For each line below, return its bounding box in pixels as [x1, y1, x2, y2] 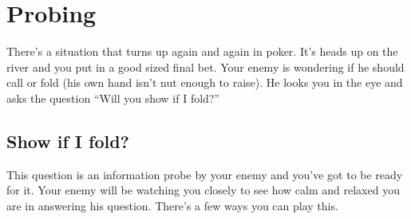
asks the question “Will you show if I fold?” [6, 89, 220, 106]
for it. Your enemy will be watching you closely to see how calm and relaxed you [6, 182, 400, 198]
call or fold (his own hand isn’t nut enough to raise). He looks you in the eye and [6, 74, 403, 91]
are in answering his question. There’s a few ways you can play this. [6, 197, 338, 213]
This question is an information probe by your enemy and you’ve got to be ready [6, 166, 403, 182]
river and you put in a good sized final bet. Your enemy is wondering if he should [6, 58, 405, 75]
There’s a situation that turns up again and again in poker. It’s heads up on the [6, 43, 398, 60]
